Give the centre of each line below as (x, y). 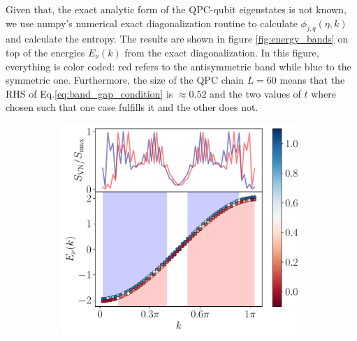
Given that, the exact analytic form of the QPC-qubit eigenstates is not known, (176, 9)
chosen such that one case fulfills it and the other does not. (132, 107)
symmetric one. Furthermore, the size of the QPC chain (125, 80)
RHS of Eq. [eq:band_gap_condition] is (89, 93)
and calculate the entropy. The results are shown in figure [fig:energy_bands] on (177, 39)
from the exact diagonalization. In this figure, (222, 52)
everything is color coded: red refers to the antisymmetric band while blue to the (178, 66)
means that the (312, 80)
